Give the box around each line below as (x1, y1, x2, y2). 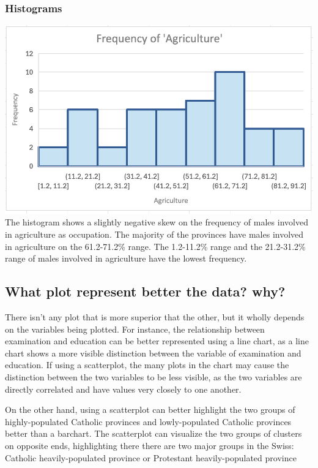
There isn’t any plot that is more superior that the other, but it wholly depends (5, 310, 305, 323)
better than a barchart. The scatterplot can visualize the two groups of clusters (5, 427, 302, 440)
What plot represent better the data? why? (5, 282, 286, 301)
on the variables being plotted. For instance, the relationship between (5, 322, 265, 335)
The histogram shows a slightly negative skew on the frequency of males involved (5, 216, 308, 228)
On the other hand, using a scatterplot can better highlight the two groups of (5, 403, 295, 416)
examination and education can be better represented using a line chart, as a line (5, 334, 309, 347)
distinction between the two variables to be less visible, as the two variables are (5, 370, 302, 383)
